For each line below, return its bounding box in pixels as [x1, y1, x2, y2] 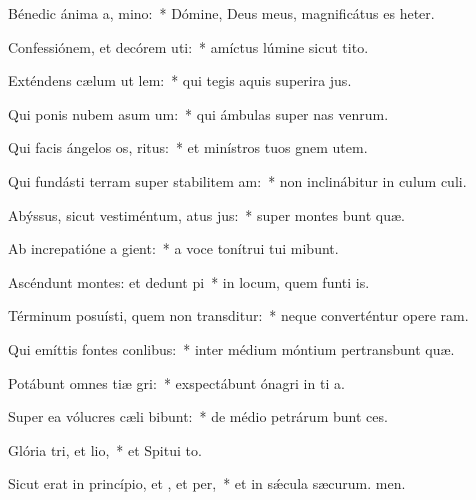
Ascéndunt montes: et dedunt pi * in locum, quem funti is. [8, 271, 370, 292]
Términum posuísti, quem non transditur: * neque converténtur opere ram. [8, 305, 469, 326]
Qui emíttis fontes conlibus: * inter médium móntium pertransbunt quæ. [8, 338, 455, 359]
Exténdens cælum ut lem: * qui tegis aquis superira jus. [8, 70, 352, 91]
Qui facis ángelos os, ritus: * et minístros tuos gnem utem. [8, 137, 368, 158]
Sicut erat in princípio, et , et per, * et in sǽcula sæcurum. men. [8, 473, 406, 494]
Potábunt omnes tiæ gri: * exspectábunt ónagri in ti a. [8, 372, 345, 393]
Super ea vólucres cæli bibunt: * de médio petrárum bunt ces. [8, 406, 388, 427]
